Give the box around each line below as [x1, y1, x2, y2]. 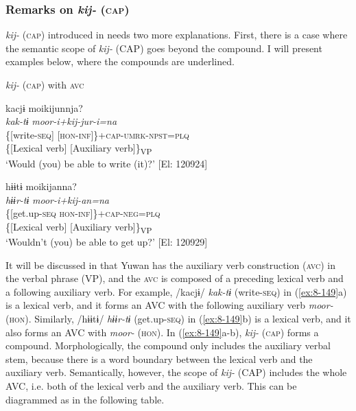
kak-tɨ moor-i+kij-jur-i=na [5, 114, 117, 128]
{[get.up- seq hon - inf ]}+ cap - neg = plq [5, 206, 161, 220]
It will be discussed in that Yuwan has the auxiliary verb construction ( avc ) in [5, 257, 336, 272]
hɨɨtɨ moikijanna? [5, 179, 77, 193]
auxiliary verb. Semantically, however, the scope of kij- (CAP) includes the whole [5, 365, 347, 379]
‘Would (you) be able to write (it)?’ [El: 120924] [5, 156, 208, 170]
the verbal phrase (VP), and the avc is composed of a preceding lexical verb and [5, 271, 344, 285]
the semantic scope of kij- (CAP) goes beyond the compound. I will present [5, 40, 322, 55]
